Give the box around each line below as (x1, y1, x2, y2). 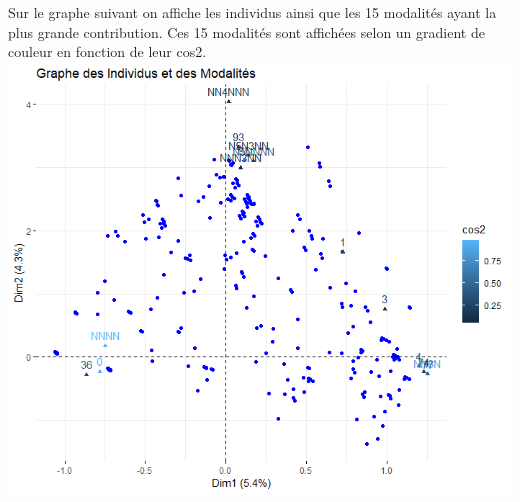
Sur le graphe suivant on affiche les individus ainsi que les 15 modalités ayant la (8, 2, 497, 22)
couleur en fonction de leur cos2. (8, 41, 207, 62)
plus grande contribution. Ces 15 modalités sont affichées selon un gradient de (8, 21, 485, 42)
